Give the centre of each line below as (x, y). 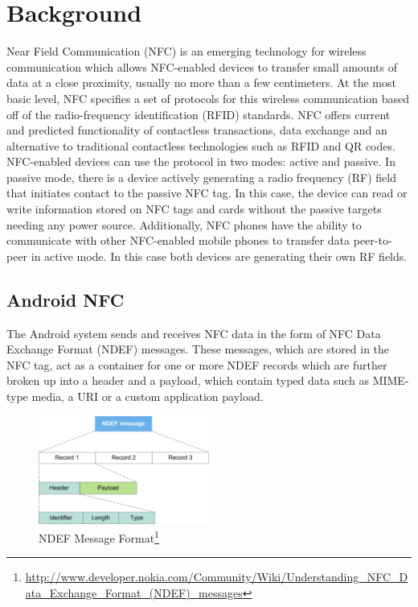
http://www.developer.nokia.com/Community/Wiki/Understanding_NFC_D (217, 577)
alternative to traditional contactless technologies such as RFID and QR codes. (201, 145)
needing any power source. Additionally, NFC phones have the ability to (184, 224)
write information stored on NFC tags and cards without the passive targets (194, 209)
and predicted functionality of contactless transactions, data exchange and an (197, 130)
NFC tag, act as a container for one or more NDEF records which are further (197, 364)
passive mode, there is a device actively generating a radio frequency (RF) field (201, 177)
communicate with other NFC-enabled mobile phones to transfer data (178, 240)
